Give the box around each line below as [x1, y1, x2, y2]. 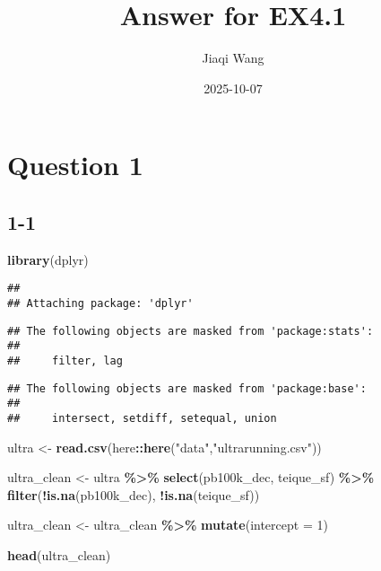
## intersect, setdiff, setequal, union [7, 411, 277, 425]
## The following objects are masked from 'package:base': [7, 382, 367, 395]
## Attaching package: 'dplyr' [7, 296, 194, 310]
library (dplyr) [7, 250, 89, 268]
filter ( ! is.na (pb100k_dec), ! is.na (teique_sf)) [7, 485, 260, 504]
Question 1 [7, 146, 143, 183]
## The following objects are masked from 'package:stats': [7, 324, 374, 338]
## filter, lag [7, 354, 123, 367]
